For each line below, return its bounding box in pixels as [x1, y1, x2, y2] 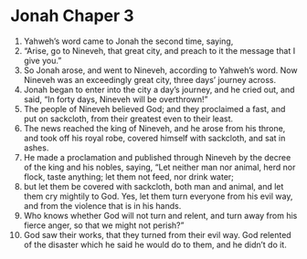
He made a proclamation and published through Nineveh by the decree [23, 151, 291, 162]
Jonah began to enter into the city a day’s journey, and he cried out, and [23, 84, 295, 95]
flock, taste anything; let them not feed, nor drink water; [23, 171, 234, 182]
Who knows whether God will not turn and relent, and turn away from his [23, 210, 298, 221]
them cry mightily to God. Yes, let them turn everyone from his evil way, [23, 191, 293, 202]
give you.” [23, 55, 62, 66]
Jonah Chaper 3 [10, 5, 135, 26]
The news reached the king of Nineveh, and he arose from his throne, [23, 122, 286, 133]
